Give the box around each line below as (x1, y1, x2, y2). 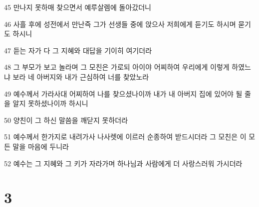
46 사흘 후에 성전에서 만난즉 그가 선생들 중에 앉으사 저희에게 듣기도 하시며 (4, 18, 236, 29)
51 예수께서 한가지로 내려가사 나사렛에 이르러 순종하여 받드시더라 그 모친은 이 (4, 131, 247, 142)
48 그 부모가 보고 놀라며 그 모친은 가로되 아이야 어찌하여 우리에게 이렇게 (4, 62, 230, 72)
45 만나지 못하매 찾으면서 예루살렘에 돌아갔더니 (4, 2, 151, 12)
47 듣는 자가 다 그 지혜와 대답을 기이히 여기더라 (4, 45, 152, 55)
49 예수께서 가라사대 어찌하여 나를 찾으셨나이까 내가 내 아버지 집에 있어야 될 (4, 88, 243, 99)
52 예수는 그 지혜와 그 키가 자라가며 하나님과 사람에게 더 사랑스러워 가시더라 (4, 158, 243, 168)
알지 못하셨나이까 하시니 (12, 98, 88, 108)
